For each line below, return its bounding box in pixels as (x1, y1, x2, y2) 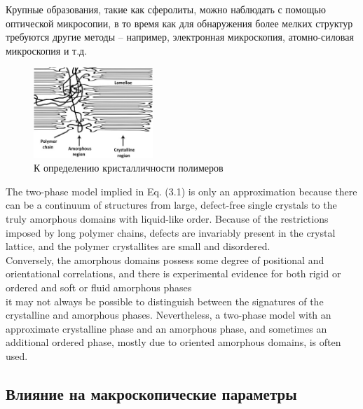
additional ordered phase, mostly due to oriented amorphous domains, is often (6, 335, 341, 349)
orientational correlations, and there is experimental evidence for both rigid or (6, 266, 341, 281)
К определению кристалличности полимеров (34, 160, 224, 175)
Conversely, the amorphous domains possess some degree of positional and (6, 252, 324, 267)
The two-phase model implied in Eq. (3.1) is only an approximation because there (6, 183, 357, 198)
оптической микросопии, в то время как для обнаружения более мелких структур (6, 15, 353, 30)
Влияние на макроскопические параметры (6, 382, 297, 404)
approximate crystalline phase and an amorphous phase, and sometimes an (6, 321, 327, 335)
